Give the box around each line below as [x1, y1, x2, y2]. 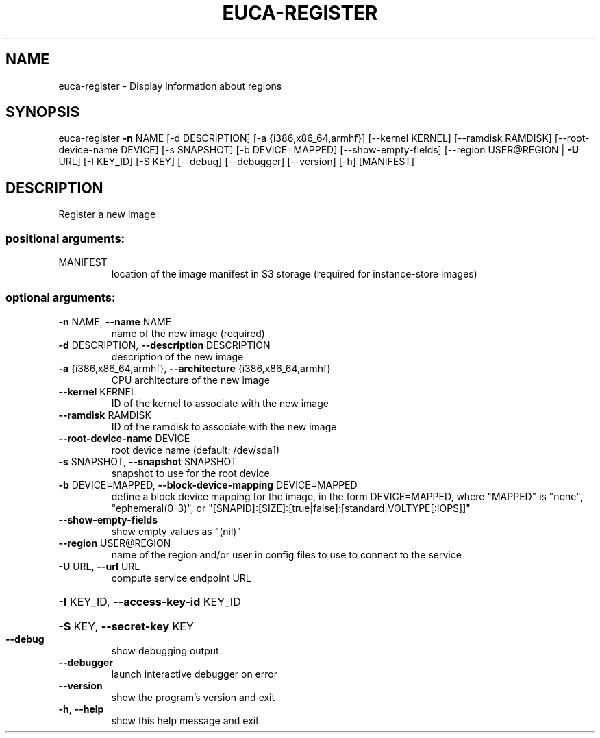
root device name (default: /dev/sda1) [111, 443, 280, 456]
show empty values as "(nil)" [111, 525, 241, 537]
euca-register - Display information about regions [58, 79, 282, 92]
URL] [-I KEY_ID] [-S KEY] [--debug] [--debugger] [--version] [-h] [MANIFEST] [58, 156, 415, 168]
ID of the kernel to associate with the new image [111, 397, 329, 409]
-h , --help [58, 702, 104, 715]
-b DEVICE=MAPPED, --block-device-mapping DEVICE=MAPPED [58, 478, 358, 491]
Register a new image [58, 208, 156, 221]
